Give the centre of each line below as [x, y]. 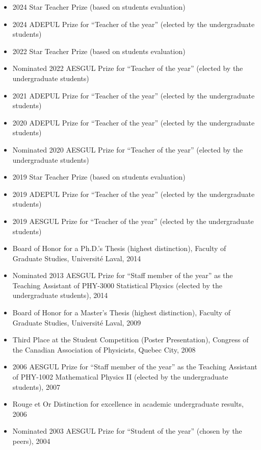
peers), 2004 [31, 441]
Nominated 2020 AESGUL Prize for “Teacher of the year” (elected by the [128, 149]
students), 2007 [36, 386]
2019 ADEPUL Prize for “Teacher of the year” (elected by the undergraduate [134, 194]
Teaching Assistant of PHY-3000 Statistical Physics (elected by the [117, 285]
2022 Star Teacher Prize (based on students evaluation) [99, 51]
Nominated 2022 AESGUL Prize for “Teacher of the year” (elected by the [128, 68]
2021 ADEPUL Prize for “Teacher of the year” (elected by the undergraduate [134, 95]
